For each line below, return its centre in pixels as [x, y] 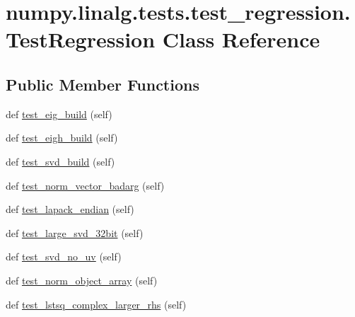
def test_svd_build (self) [60, 161]
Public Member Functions [103, 84]
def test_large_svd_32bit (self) [75, 232]
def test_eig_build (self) [59, 114]
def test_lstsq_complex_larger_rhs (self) [96, 304]
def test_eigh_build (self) [62, 138]
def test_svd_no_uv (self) [64, 257]
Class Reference [241, 39]
